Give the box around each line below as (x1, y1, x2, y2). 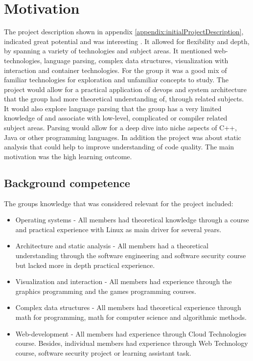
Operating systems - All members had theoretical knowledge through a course (15, 215, 249, 225)
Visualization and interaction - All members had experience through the (15, 276, 232, 287)
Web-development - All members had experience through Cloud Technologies (15, 328, 247, 338)
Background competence (4, 175, 130, 190)
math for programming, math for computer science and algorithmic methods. (15, 312, 247, 322)
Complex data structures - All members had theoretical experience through (15, 302, 241, 313)
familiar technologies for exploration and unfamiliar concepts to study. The (4, 74, 229, 85)
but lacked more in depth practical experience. (15, 260, 155, 270)
